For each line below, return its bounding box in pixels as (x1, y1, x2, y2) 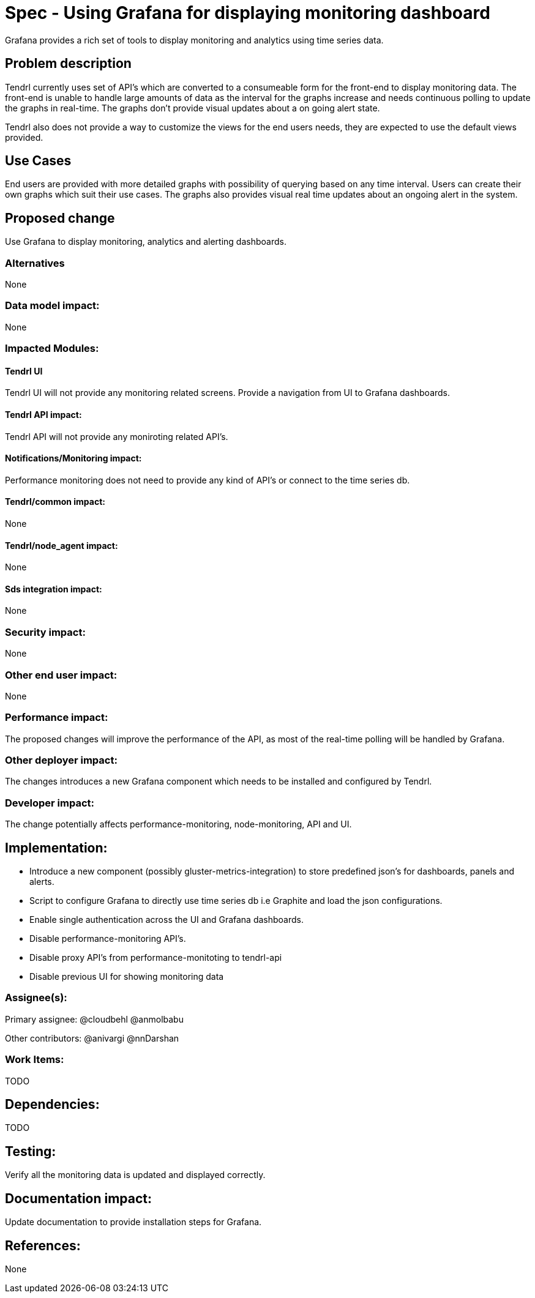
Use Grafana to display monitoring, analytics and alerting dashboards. (5, 236, 286, 247)
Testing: (5, 1143, 56, 1159)
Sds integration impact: (5, 583, 102, 594)
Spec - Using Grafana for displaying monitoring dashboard (5, 2, 490, 23)
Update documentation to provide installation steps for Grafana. (5, 1217, 262, 1228)
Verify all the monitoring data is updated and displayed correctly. (5, 1169, 266, 1181)
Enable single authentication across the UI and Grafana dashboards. (29, 914, 304, 925)
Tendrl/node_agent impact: (5, 540, 118, 551)
